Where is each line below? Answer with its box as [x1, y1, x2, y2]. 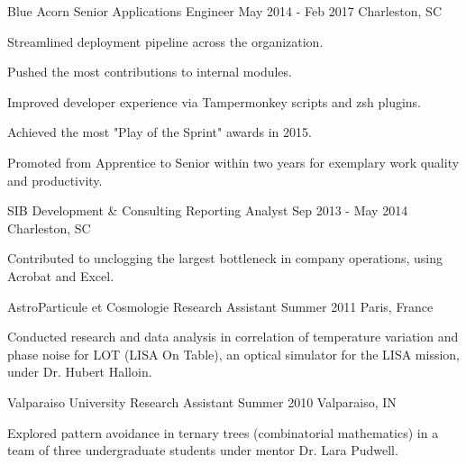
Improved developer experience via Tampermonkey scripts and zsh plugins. [7, 92, 422, 111]
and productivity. [7, 170, 103, 189]
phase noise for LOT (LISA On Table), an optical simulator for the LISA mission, [7, 344, 460, 363]
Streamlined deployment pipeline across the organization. [7, 32, 324, 50]
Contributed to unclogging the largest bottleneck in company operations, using [7, 249, 443, 268]
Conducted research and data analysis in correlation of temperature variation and [7, 327, 459, 346]
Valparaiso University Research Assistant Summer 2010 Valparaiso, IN [7, 392, 397, 411]
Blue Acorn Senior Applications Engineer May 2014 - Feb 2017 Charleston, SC [7, 2, 443, 20]
